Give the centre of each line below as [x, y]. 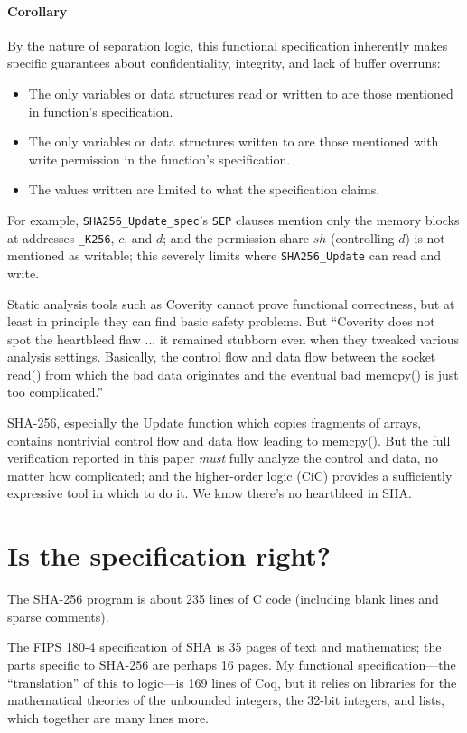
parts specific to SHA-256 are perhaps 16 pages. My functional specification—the [232, 664]
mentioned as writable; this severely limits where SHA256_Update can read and [224, 255]
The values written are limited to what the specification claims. [204, 189]
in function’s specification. [101, 111]
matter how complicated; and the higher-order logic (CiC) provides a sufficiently [230, 475]
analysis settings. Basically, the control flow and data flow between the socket [222, 357]
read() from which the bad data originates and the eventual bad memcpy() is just [233, 374]
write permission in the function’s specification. [159, 159]
